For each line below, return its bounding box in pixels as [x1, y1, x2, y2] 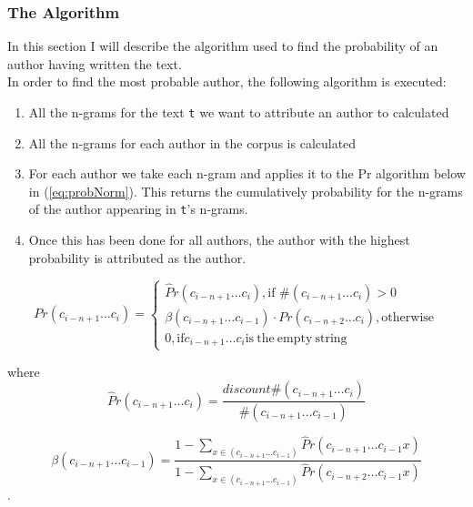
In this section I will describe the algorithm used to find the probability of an [7, 36, 438, 56]
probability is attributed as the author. [28, 248, 247, 267]
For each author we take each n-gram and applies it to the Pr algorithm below [28, 164, 466, 183]
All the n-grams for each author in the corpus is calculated [28, 133, 357, 152]
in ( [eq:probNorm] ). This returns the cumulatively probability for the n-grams [28, 181, 463, 200]
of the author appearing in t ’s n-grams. [28, 199, 248, 218]
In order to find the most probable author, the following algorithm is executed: [7, 72, 447, 91]
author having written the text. [7, 54, 182, 73]
